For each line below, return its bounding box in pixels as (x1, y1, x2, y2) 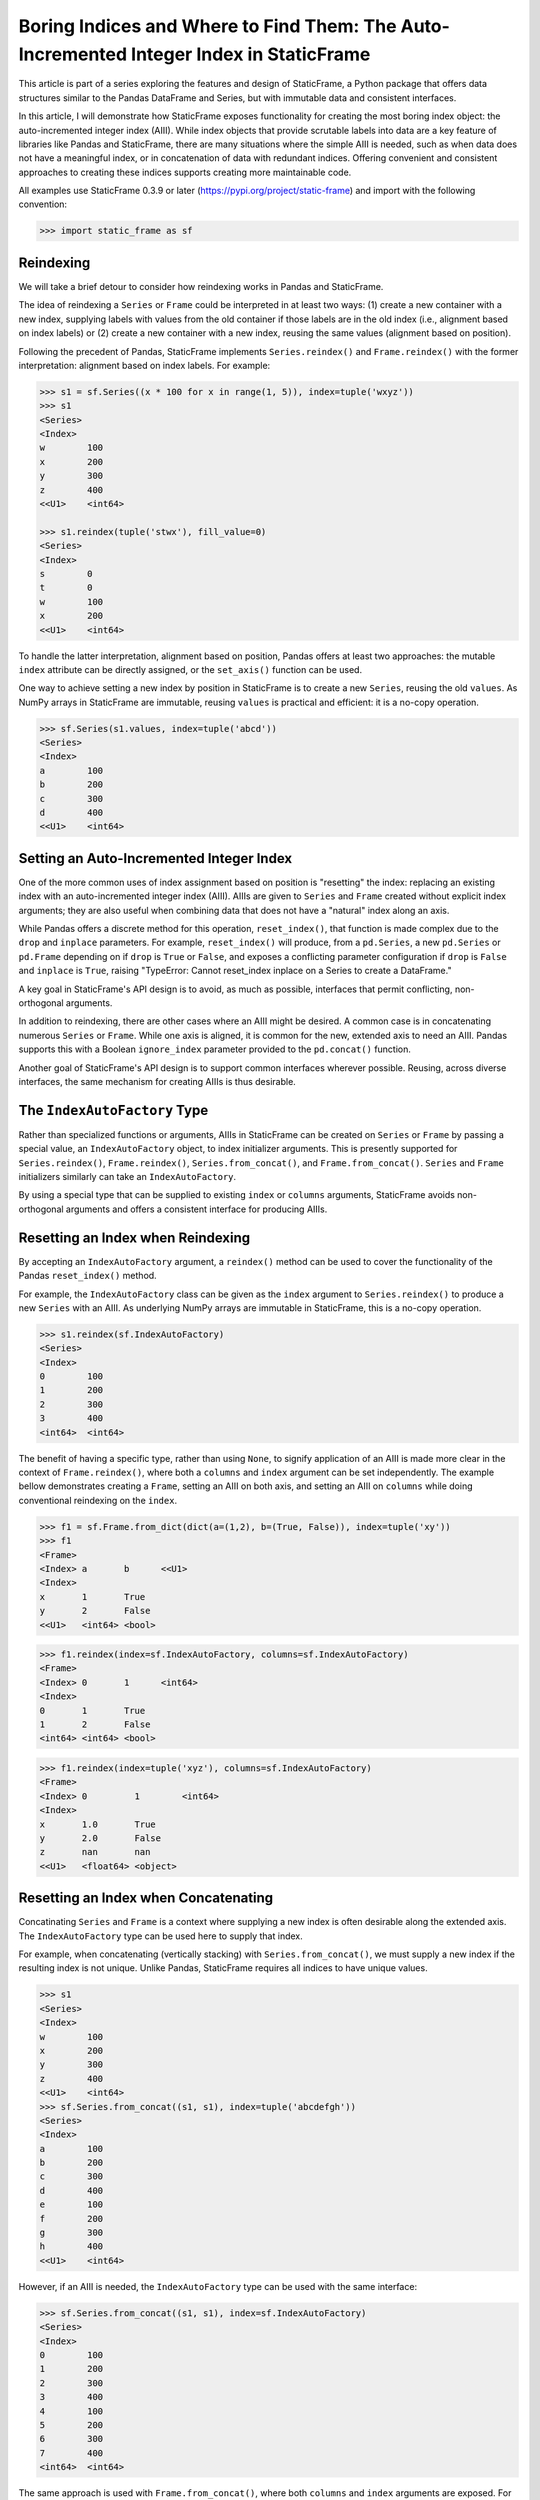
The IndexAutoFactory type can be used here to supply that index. (18, 1930, 304, 1942)
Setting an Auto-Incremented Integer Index (18, 850, 293, 867)
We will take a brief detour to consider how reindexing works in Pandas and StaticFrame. (18, 280, 384, 292)
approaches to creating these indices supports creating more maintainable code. (18, 166, 352, 178)
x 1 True (39, 1591, 146, 1602)
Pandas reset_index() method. (18, 1270, 157, 1282)
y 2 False (39, 1605, 151, 1617)
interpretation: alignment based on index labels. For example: (18, 359, 271, 371)
